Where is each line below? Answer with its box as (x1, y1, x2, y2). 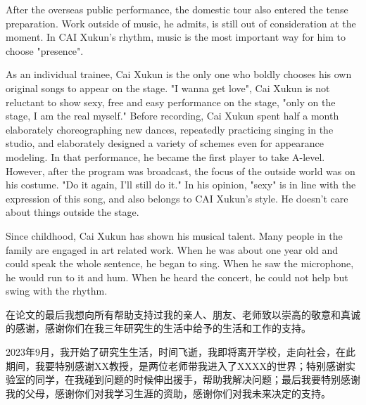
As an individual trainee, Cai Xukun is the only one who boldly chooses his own (6, 67, 352, 82)
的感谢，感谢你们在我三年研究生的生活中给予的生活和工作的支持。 (6, 321, 311, 335)
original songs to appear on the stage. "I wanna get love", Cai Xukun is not (6, 80, 330, 95)
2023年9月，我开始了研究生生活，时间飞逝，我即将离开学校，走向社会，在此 (6, 345, 355, 359)
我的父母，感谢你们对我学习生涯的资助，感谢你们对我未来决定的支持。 (6, 385, 331, 400)
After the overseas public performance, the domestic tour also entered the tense (6, 2, 348, 16)
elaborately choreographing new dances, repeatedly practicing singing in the (6, 122, 334, 136)
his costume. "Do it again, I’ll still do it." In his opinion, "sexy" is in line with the (6, 177, 356, 192)
